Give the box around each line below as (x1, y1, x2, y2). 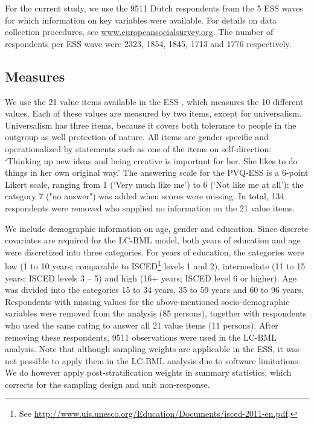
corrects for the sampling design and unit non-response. (5, 377, 210, 390)
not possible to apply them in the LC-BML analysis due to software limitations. (5, 354, 301, 367)
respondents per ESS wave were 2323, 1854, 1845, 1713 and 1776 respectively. (5, 37, 292, 50)
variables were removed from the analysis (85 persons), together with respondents (5, 307, 307, 320)
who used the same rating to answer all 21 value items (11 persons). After (5, 318, 278, 331)
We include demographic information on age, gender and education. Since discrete (5, 222, 309, 234)
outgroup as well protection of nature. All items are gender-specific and (5, 130, 269, 143)
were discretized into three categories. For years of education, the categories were (5, 245, 304, 258)
